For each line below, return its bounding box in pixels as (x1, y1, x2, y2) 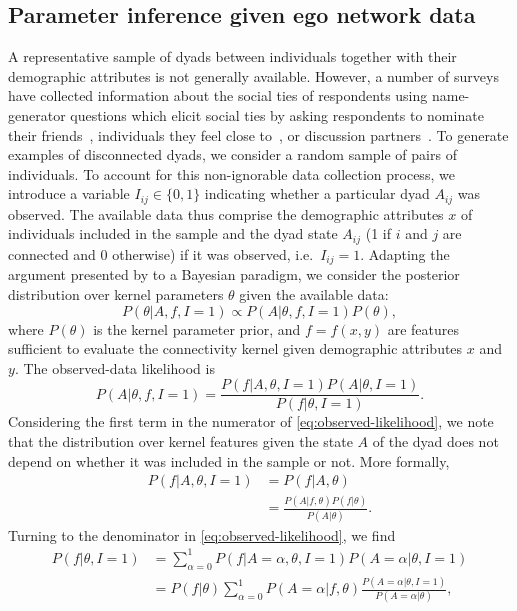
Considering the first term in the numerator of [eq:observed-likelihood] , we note (8, 411, 494, 432)
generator (8, 104, 66, 125)
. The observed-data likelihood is (14, 357, 215, 378)
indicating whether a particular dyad (204, 183, 430, 204)
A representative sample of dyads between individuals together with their (8, 46, 457, 67)
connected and (8, 243, 96, 264)
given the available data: (239, 283, 389, 304)
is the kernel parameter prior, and (93, 318, 301, 339)
